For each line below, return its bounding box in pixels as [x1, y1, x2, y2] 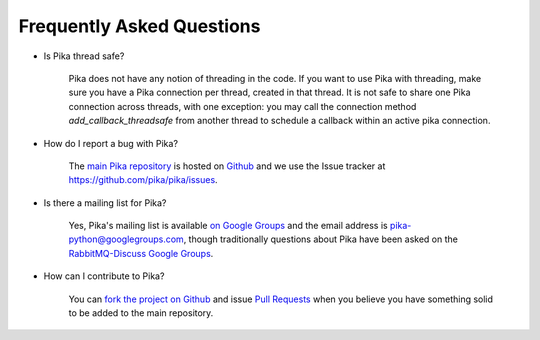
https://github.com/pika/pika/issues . [68, 174, 219, 186]
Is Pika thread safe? [43, 50, 125, 62]
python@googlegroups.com [68, 233, 184, 245]
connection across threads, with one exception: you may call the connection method [68, 100, 417, 112]
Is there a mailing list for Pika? [43, 196, 167, 209]
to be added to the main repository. [68, 307, 214, 319]
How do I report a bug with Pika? [43, 137, 179, 149]
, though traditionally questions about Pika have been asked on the [183, 233, 459, 245]
